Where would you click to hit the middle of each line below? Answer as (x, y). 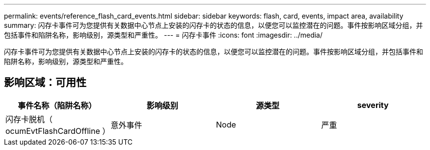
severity (373, 105)
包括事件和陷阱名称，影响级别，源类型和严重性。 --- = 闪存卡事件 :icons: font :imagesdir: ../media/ (163, 35)
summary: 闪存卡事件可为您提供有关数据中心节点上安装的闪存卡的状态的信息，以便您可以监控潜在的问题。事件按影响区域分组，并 (214, 25)
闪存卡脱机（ (29, 119)
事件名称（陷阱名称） (57, 105)
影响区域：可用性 (45, 83)
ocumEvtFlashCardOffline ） (58, 131)
